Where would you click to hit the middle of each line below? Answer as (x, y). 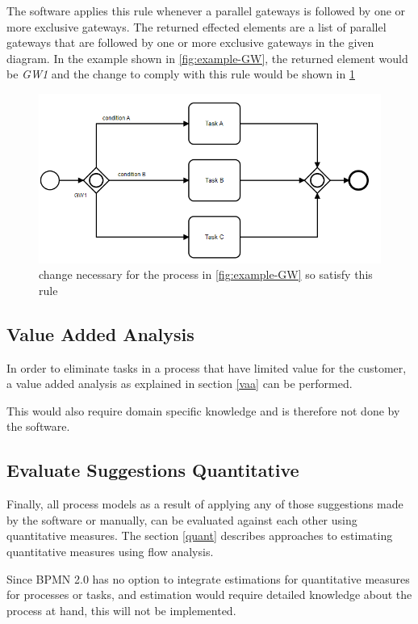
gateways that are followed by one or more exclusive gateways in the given (190, 42)
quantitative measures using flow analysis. (110, 551)
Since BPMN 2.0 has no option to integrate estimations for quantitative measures (208, 578)
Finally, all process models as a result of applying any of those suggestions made (205, 504)
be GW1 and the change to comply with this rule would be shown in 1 (181, 74)
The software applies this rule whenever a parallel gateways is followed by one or (206, 11)
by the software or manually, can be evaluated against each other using (182, 519)
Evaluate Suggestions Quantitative (153, 470)
